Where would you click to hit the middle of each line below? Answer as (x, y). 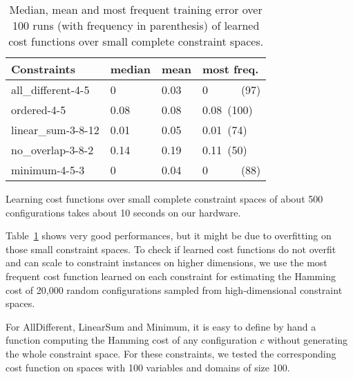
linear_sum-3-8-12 (55, 130)
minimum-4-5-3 (48, 170)
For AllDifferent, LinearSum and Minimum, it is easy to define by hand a (161, 326)
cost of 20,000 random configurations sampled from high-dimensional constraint (174, 289)
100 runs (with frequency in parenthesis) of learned (136, 25)
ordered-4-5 (39, 110)
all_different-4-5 (50, 90)
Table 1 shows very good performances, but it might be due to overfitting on (169, 235)
